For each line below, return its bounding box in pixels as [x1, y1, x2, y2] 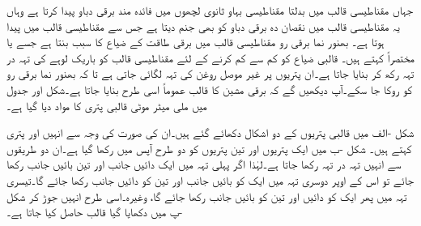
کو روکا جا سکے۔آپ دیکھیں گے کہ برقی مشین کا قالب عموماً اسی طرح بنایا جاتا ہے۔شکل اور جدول [6, 80, 412, 97]
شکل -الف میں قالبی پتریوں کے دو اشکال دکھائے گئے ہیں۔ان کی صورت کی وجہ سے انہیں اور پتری [6, 124, 415, 141]
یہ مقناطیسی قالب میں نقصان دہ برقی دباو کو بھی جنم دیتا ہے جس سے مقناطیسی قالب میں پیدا [6, 17, 400, 34]
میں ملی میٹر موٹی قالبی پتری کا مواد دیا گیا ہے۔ [6, 96, 207, 113]
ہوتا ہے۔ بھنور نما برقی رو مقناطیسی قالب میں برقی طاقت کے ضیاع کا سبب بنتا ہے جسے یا [6, 33, 385, 50]
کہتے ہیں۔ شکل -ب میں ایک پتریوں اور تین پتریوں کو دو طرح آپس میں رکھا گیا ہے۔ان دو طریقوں [6, 139, 412, 156]
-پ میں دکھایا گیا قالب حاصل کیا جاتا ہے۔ [6, 203, 183, 220]
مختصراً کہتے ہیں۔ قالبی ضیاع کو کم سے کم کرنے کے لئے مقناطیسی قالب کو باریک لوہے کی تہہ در [6, 49, 415, 66]
